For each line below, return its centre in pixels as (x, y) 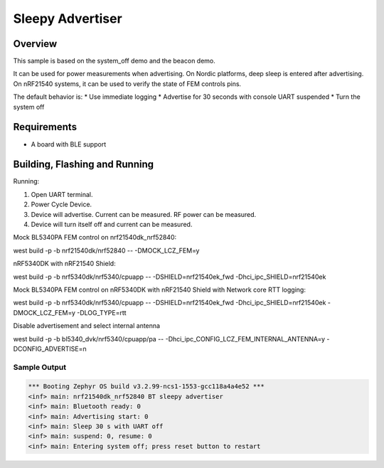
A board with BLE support (69, 144)
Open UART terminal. (62, 194)
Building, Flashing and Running (84, 165)
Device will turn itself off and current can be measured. (112, 224)
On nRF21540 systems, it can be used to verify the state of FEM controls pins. (127, 84)
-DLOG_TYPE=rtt (102, 312)
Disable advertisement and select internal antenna (86, 326)
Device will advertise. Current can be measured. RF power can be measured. (144, 214)
